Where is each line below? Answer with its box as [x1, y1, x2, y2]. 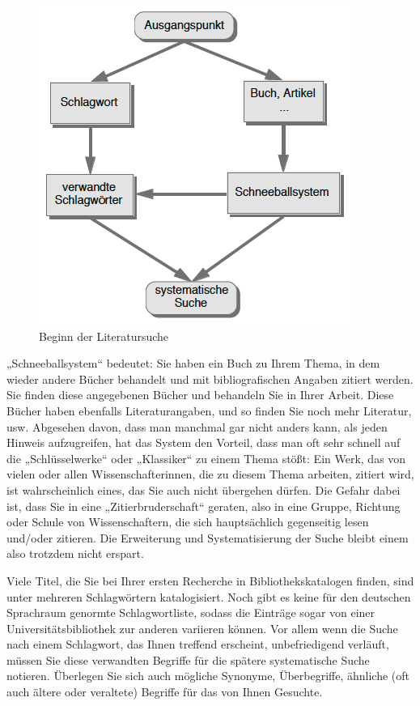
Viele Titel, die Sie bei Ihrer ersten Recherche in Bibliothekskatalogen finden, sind [6, 572, 414, 589]
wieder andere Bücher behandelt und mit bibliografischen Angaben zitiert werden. [6, 370, 414, 387]
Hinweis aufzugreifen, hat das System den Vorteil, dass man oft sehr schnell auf [6, 434, 401, 451]
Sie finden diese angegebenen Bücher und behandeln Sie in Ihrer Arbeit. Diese [6, 386, 394, 403]
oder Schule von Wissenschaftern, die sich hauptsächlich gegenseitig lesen [6, 513, 369, 530]
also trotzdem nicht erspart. [6, 545, 144, 562]
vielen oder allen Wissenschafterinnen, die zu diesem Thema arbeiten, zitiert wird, [6, 466, 414, 483]
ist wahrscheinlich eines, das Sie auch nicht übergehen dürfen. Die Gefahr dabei [6, 481, 401, 498]
